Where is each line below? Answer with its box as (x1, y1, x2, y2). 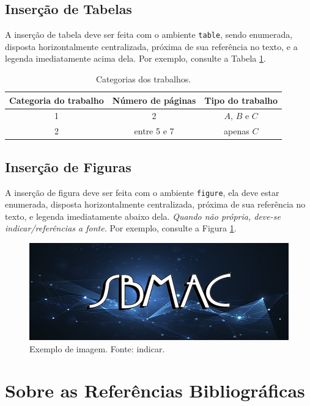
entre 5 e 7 (134, 125, 174, 137)
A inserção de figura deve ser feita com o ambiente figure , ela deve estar (5, 186, 279, 198)
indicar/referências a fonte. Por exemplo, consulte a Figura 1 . (5, 222, 237, 234)
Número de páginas (112, 93, 196, 106)
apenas (224, 125, 249, 137)
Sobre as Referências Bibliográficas (5, 378, 305, 403)
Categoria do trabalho (9, 93, 104, 106)
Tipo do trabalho (204, 93, 278, 106)
